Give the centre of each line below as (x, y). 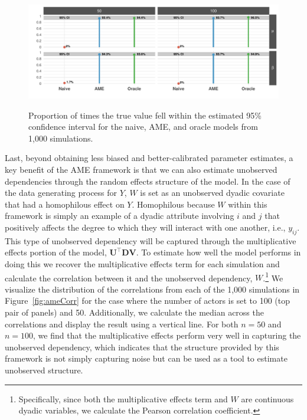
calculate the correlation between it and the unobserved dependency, (129, 278)
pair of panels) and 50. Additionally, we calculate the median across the (134, 312)
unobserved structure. (44, 370)
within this (248, 204)
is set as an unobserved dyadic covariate (212, 193)
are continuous (267, 398)
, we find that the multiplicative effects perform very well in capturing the (167, 335)
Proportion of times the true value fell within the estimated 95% (145, 115)
